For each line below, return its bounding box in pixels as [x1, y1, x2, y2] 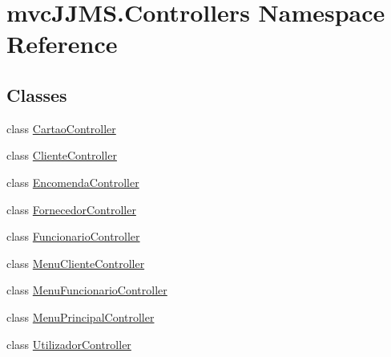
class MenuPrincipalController [6, 308, 155, 325]
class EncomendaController [6, 173, 139, 190]
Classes [6, 82, 67, 107]
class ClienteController [6, 147, 117, 164]
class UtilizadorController [6, 335, 131, 352]
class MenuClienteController [6, 254, 145, 271]
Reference [6, 27, 118, 60]
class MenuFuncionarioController [6, 282, 167, 298]
